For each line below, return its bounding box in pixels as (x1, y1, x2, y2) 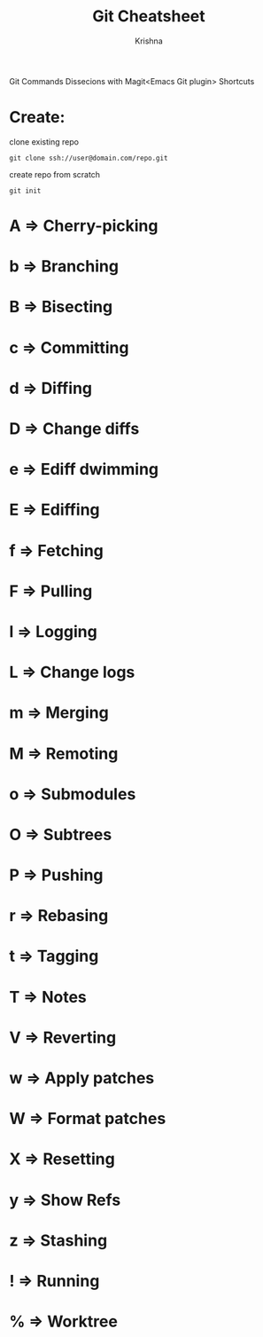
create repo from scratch (9, 169, 100, 179)
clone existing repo (9, 136, 80, 147)
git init (9, 186, 42, 195)
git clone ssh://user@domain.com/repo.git (9, 153, 168, 162)
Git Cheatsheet (92, 6, 205, 27)
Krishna (134, 35, 163, 46)
